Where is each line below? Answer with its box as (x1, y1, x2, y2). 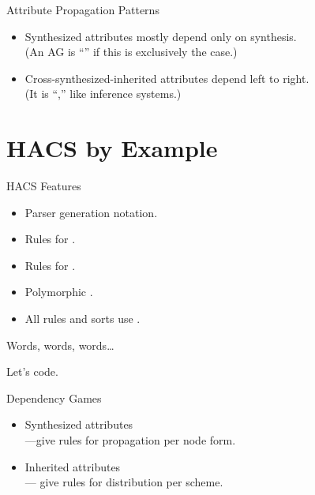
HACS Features (6, 178, 81, 194)
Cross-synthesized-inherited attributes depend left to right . (24, 69, 309, 86)
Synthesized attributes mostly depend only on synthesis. (24, 28, 297, 44)
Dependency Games (6, 389, 102, 406)
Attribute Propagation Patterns (6, 2, 159, 17)
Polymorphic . (24, 283, 93, 300)
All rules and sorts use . (24, 310, 141, 327)
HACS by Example (6, 132, 218, 164)
